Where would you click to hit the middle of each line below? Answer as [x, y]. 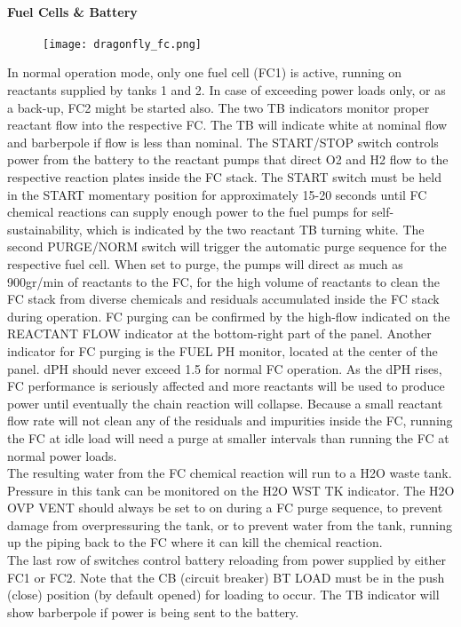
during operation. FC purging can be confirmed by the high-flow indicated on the [229, 316]
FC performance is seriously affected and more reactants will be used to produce [226, 386]
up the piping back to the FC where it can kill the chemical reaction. [195, 542]
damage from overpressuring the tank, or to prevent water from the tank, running [230, 524]
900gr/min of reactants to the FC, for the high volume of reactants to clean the [223, 281]
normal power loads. [62, 455]
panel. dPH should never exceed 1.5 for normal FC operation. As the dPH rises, [225, 368]
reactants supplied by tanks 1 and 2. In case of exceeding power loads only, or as [227, 90]
